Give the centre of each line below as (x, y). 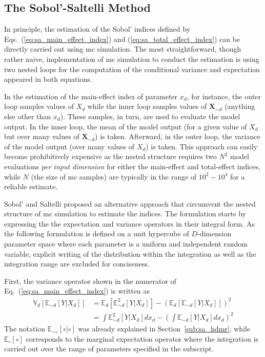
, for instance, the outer (224, 96)
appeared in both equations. (48, 79)
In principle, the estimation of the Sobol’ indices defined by (97, 29)
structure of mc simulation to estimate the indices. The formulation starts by (125, 214)
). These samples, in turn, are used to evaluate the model (150, 116)
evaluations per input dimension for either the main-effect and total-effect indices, (132, 166)
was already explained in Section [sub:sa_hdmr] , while (164, 329)
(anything (240, 106)
